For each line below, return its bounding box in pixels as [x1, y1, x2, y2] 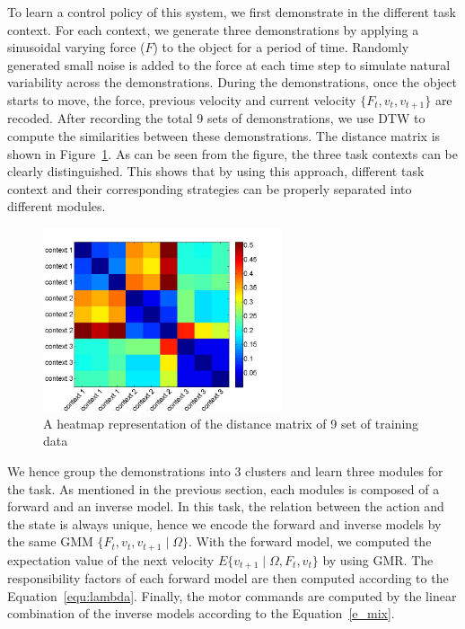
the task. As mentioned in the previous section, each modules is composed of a [7, 479, 440, 498]
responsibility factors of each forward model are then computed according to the [7, 569, 449, 588]
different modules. [7, 197, 106, 216]
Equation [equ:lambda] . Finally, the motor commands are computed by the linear [7, 586, 457, 605]
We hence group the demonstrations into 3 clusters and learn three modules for [7, 461, 443, 480]
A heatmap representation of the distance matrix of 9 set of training [43, 413, 419, 432]
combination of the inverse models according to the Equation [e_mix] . [7, 604, 395, 623]
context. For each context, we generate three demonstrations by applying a [7, 20, 419, 39]
